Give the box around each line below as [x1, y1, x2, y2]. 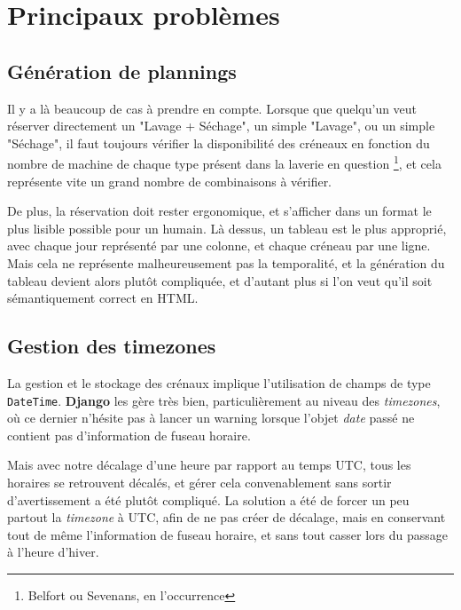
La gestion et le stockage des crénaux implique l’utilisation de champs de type [7, 373, 431, 392]
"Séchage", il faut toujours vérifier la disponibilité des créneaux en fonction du [7, 133, 430, 152]
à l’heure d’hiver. [7, 543, 99, 561]
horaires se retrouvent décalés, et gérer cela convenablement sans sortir [7, 473, 392, 491]
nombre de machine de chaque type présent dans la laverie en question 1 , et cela [7, 152, 441, 173]
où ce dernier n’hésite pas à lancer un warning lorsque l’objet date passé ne [7, 408, 415, 427]
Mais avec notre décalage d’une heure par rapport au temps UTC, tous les [7, 456, 411, 474]
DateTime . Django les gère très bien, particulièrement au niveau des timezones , [7, 391, 441, 409]
